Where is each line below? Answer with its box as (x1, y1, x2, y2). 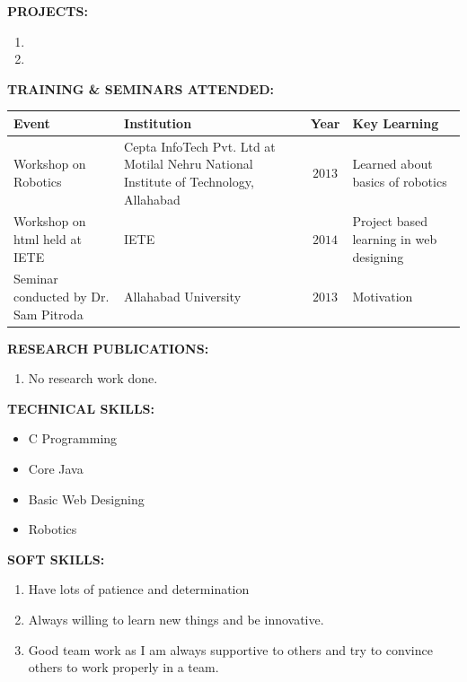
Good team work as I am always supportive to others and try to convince (28, 640, 433, 659)
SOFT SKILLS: (7, 549, 105, 568)
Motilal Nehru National (124, 154, 253, 173)
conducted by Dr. (13, 286, 110, 305)
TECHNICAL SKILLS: (7, 398, 155, 417)
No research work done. (28, 369, 158, 388)
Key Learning (352, 113, 439, 132)
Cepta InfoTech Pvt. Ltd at (124, 136, 276, 155)
